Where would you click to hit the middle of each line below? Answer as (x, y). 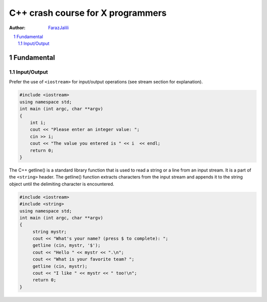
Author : (17, 28)
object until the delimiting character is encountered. (62, 184)
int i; (38, 123)
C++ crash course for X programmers (88, 13)
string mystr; (49, 232)
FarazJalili (59, 28)
